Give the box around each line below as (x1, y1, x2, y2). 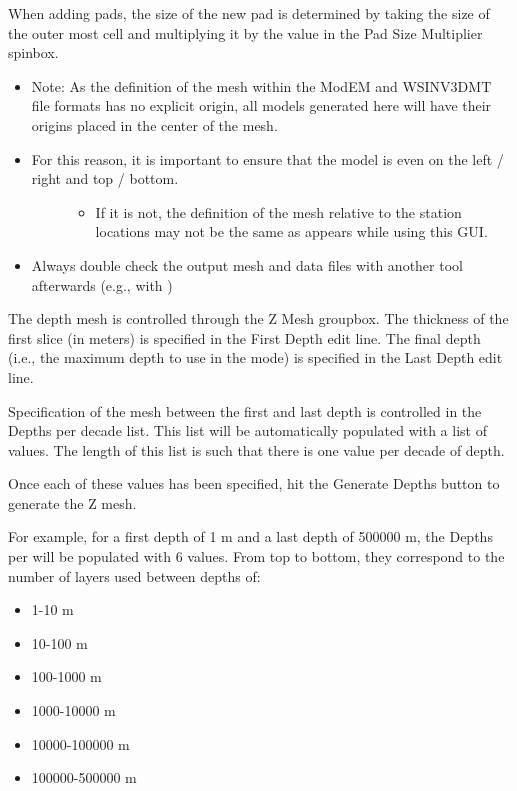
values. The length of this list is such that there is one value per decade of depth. (8, 439, 505, 460)
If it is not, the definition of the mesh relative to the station (95, 201, 462, 222)
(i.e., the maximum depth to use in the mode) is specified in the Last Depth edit (8, 347, 503, 368)
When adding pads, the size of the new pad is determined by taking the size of (8, 3, 490, 23)
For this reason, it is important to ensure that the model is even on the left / (31, 148, 504, 169)
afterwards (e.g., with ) (31, 274, 173, 295)
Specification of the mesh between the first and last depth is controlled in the (8, 400, 482, 421)
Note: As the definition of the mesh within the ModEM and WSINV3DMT (31, 75, 492, 96)
